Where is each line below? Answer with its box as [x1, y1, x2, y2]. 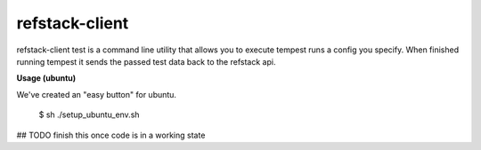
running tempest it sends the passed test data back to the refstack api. [16, 56, 276, 67]
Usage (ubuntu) [16, 73, 77, 83]
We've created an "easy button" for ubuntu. [16, 89, 177, 99]
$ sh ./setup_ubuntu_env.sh [38, 109, 140, 120]
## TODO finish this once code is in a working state [16, 130, 206, 140]
